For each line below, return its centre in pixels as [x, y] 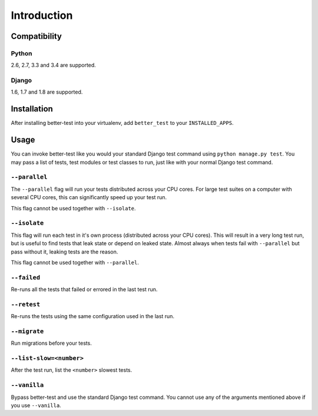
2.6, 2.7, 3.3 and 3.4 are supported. [54, 65]
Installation [32, 109]
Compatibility [36, 36]
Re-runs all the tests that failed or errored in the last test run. [84, 289]
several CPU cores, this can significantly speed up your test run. [89, 197]
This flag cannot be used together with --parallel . [75, 262]
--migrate [27, 331]
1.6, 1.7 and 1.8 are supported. [47, 92]
